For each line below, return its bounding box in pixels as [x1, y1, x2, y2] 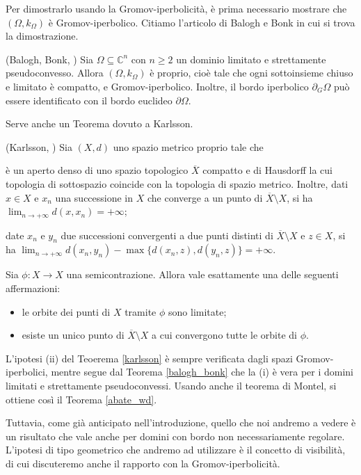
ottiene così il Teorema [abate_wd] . [6, 392, 157, 406]
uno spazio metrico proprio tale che [113, 139, 264, 154]
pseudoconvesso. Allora [6, 65, 104, 80]
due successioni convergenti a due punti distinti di [61, 227, 273, 242]
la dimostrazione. [6, 29, 79, 43]
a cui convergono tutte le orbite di [152, 328, 297, 342]
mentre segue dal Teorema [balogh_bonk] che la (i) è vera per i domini [51, 364, 354, 379]
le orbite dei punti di [22, 304, 111, 319]
